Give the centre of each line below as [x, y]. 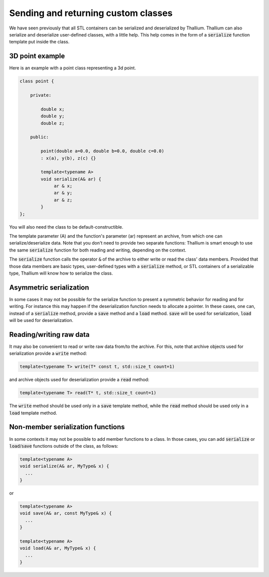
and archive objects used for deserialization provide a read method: [79, 380]
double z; [53, 123]
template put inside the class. [39, 42]
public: [40, 137]
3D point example [37, 56]
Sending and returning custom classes [91, 13]
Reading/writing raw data [49, 334]
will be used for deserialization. [41, 320]
